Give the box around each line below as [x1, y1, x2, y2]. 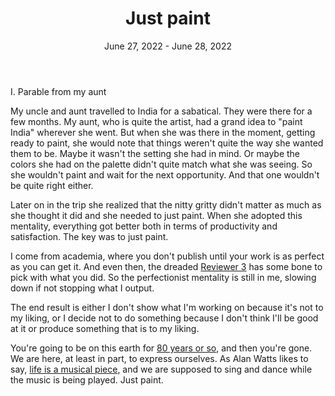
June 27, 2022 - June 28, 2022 [103, 40, 233, 52]
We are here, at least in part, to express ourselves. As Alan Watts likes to [10, 352, 309, 364]
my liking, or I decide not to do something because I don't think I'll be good [10, 312, 319, 324]
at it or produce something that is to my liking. [10, 322, 200, 334]
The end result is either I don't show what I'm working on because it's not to [10, 301, 324, 313]
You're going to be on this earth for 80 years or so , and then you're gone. [10, 342, 313, 354]
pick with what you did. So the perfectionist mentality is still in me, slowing [10, 271, 317, 283]
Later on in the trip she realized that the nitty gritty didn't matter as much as [10, 198, 322, 211]
